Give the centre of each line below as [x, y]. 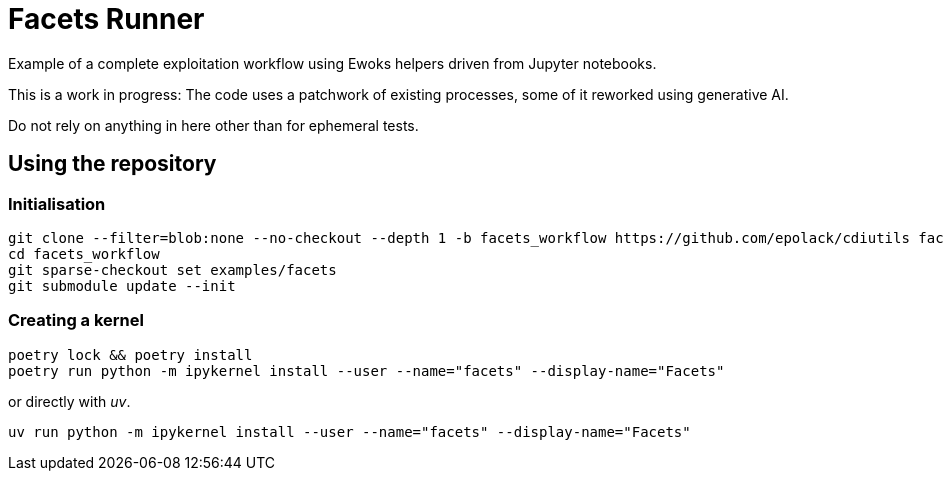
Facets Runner [106, 19]
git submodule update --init [122, 285]
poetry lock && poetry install [130, 354]
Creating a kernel [76, 320]
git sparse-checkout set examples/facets [172, 269]
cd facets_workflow [84, 253]
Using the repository [112, 164]
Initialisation [57, 203]
